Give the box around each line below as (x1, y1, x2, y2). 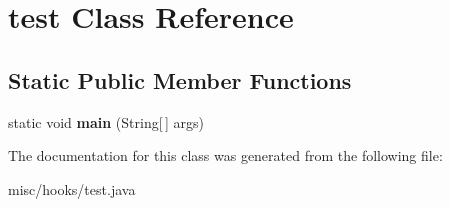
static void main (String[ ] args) (8, 111, 204, 132)
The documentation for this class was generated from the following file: (8, 145, 443, 166)
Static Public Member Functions (8, 64, 352, 95)
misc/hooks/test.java (8, 178, 136, 199)
